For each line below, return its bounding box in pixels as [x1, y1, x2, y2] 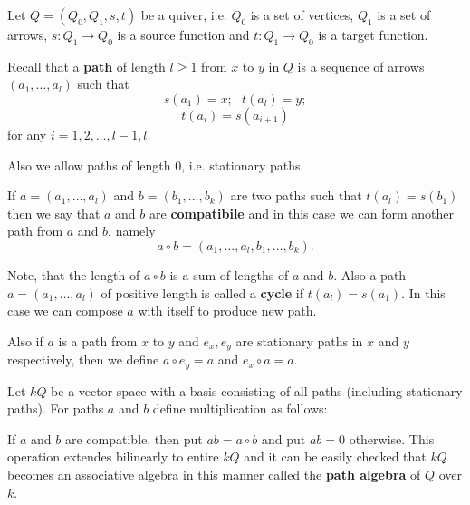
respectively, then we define [7, 350, 159, 369]
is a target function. [318, 25, 428, 44]
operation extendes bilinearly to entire [7, 447, 219, 466]
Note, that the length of [7, 265, 140, 284]
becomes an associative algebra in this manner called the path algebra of [7, 465, 421, 484]
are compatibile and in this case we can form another [149, 203, 454, 222]
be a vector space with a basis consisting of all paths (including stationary [51, 381, 463, 400]
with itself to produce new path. [138, 301, 317, 320]
